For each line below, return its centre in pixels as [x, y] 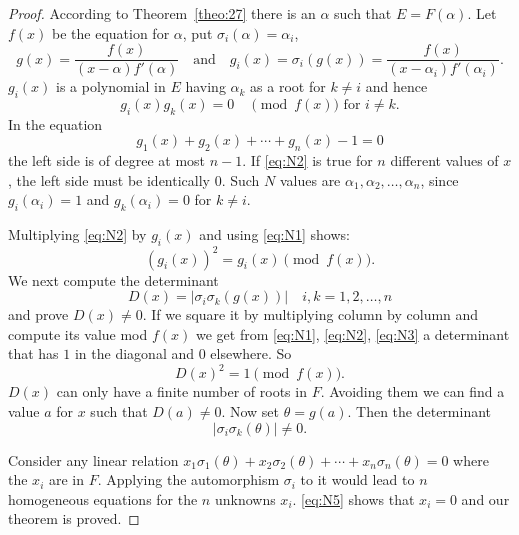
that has [33, 353]
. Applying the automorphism [188, 479]
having [205, 86]
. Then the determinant [419, 410]
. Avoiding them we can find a [412, 391]
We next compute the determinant [113, 279]
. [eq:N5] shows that [353, 498]
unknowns [245, 498]
